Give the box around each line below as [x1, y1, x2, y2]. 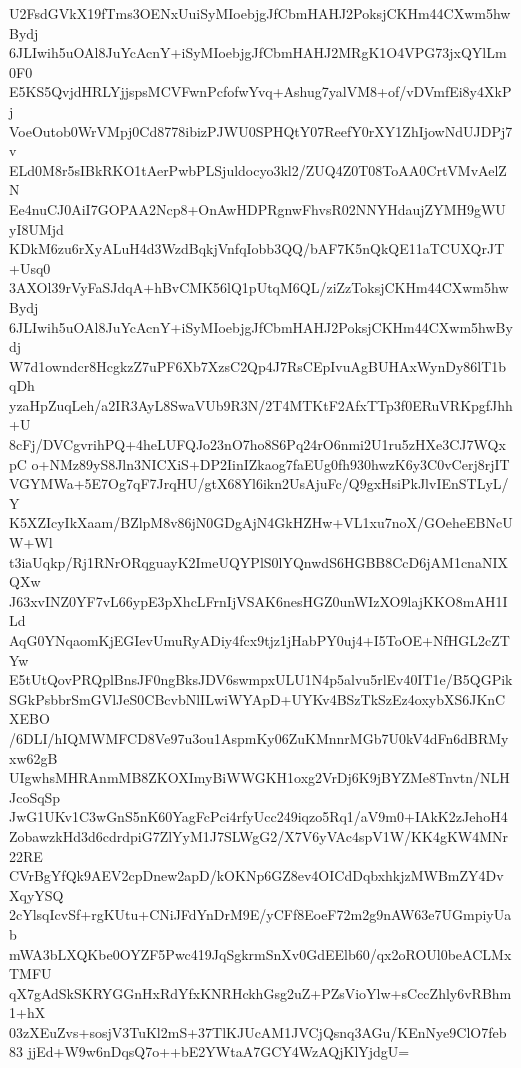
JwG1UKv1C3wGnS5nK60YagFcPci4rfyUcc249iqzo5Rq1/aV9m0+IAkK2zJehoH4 [9, 806, 508, 827]
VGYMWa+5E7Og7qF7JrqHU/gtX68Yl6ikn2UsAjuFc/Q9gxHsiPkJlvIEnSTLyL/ [9, 473, 509, 494]
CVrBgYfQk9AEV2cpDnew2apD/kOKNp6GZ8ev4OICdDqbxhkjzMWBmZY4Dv [9, 865, 504, 886]
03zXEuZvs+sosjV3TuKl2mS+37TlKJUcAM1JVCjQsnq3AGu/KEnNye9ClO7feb [9, 1021, 507, 1042]
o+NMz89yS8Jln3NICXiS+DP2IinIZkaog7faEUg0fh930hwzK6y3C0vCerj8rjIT [31, 453, 510, 474]
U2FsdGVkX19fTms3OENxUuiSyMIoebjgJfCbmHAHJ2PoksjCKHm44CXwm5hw [9, 3, 511, 23]
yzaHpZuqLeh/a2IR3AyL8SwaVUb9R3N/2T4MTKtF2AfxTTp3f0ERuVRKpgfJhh [9, 394, 513, 415]
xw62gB [9, 747, 58, 768]
